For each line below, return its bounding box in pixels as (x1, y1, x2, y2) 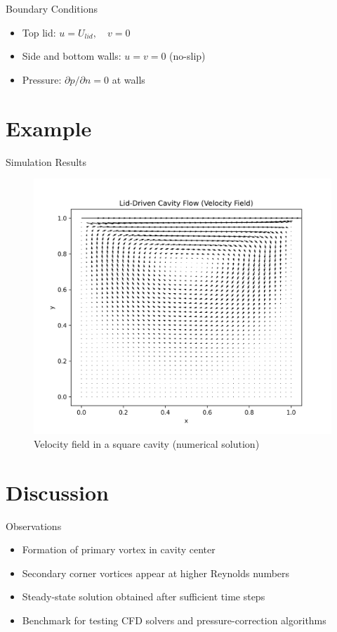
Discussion (6, 477, 109, 506)
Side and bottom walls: (22, 49, 121, 63)
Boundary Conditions (6, 1, 98, 15)
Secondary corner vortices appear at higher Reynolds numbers (22, 565, 290, 580)
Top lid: (22, 25, 56, 39)
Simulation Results (6, 154, 87, 169)
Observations (6, 518, 62, 533)
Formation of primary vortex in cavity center (22, 542, 216, 557)
